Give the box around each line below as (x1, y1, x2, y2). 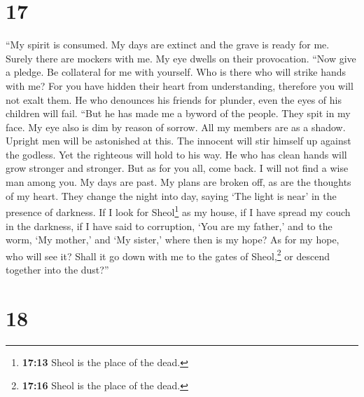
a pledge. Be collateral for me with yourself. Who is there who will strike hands (6, 65, 346, 79)
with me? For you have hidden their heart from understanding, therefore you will (6, 78, 353, 93)
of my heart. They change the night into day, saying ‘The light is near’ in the (6, 188, 337, 203)
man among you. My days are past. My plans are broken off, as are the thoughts (6, 175, 351, 189)
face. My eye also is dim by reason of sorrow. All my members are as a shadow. (6, 119, 346, 134)
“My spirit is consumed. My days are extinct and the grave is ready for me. (6, 37, 330, 52)
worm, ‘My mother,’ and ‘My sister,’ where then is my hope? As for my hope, (6, 232, 339, 247)
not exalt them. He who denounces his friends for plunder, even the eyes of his (6, 92, 342, 107)
